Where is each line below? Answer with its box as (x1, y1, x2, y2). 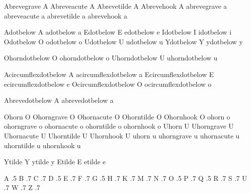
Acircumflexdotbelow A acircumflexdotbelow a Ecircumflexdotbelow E (4, 69, 214, 79)
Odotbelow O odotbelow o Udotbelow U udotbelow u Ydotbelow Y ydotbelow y (4, 36, 243, 46)
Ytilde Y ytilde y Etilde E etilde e (4, 156, 106, 167)
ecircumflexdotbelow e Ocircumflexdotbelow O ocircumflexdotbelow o (4, 78, 212, 89)
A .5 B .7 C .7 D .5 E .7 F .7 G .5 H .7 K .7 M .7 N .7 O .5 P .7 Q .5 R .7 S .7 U (4, 173, 247, 183)
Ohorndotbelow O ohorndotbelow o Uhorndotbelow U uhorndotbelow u (4, 53, 218, 63)
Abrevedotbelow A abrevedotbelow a (4, 95, 114, 105)
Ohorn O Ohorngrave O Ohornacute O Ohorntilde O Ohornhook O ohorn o (4, 111, 230, 121)
